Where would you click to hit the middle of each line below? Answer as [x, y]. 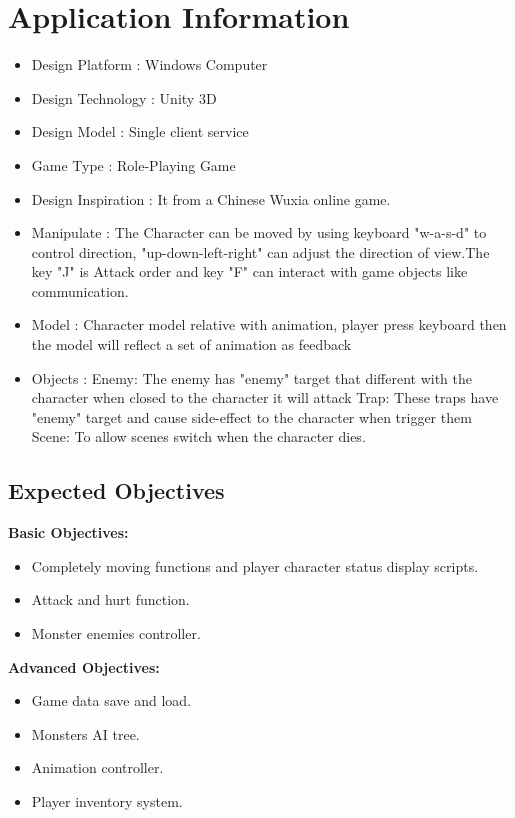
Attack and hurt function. [110, 599]
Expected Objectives [116, 490]
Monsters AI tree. [85, 733]
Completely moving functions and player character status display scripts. [255, 565]
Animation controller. [97, 767]
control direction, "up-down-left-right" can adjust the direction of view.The [260, 251]
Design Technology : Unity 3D [124, 97]
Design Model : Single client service [140, 131]
